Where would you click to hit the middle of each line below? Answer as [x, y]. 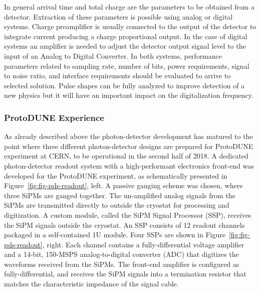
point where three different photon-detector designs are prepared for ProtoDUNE [129, 146]
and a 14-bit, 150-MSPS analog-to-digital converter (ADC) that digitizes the [121, 254]
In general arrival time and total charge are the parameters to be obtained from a [129, 7]
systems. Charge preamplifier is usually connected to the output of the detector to [130, 26]
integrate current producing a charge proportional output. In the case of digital [126, 36]
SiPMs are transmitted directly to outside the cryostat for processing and [117, 205]
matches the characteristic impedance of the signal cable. [91, 284]
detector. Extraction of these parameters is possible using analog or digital [118, 16]
